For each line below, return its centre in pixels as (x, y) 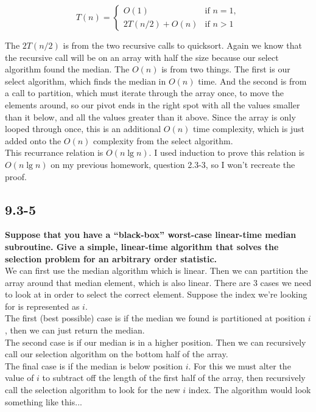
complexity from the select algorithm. (163, 140)
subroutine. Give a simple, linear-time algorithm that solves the (142, 246)
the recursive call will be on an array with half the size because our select (142, 57)
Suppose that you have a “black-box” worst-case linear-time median (151, 235)
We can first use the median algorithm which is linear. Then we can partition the (156, 271)
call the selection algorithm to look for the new (93, 390)
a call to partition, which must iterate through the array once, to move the (144, 93)
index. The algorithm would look (250, 390)
